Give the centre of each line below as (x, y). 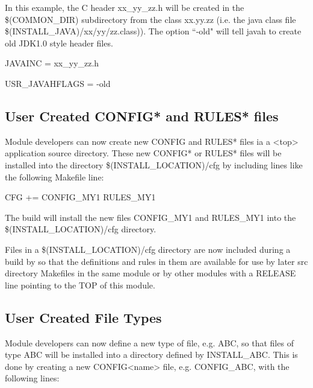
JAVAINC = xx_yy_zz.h (52, 63)
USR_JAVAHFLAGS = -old (58, 83)
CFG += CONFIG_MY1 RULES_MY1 (80, 197)
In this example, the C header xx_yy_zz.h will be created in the (125, 7)
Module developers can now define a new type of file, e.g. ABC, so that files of (149, 342)
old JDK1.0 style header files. (59, 43)
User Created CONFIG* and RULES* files (142, 116)
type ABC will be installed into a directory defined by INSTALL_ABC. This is (151, 355)
